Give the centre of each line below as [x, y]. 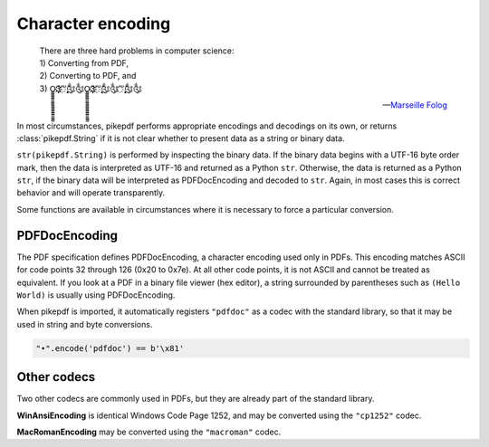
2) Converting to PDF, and [88, 76]
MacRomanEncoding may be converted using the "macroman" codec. [149, 432]
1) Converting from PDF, [84, 62]
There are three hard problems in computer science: [137, 51]
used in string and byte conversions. [85, 324]
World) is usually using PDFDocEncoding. [96, 295]
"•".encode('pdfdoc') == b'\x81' [110, 348]
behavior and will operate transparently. [91, 193]
